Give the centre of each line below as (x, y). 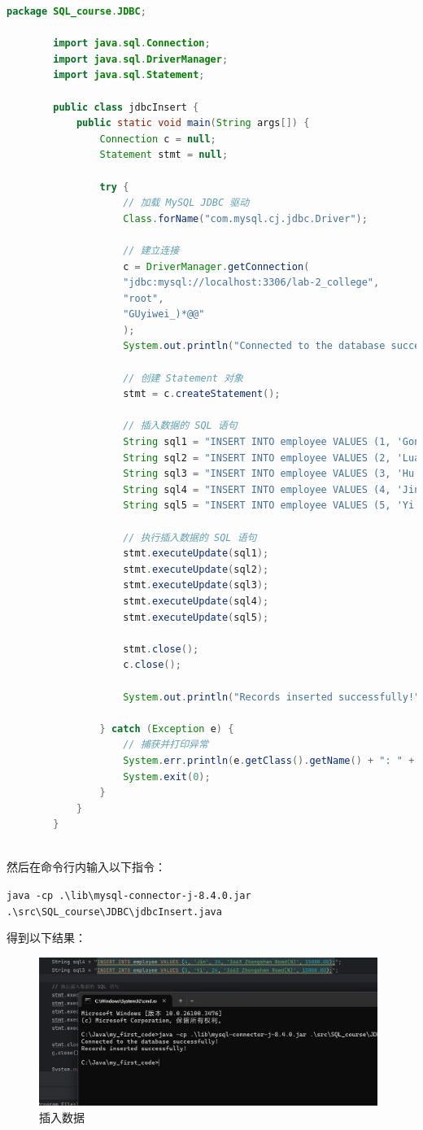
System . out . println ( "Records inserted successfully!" (272, 697)
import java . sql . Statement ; (129, 75)
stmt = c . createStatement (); (202, 394)
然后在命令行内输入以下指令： (86, 867)
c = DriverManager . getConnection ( (216, 266)
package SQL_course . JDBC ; (76, 11)
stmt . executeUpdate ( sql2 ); (196, 569)
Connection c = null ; (158, 139)
